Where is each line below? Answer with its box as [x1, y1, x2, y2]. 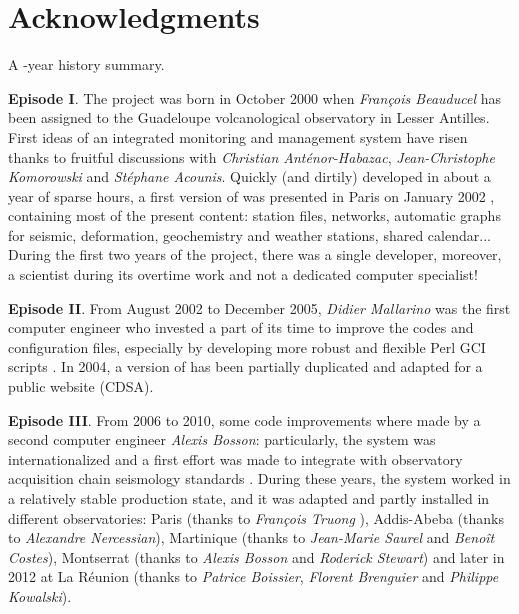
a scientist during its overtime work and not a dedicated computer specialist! [8, 264, 478, 285]
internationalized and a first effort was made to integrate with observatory [8, 448, 463, 469]
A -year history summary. [8, 54, 165, 75]
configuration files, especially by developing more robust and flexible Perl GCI [8, 336, 486, 357]
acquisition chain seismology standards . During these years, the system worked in [8, 468, 511, 489]
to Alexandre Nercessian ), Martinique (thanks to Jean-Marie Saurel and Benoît [8, 527, 495, 548]
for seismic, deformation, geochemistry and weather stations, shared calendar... [8, 224, 491, 245]
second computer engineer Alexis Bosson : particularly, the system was [8, 429, 436, 450]
